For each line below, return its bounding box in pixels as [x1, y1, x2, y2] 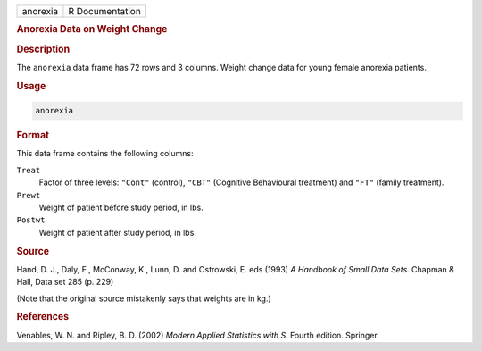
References [16, 311, 70, 323]
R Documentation [68, 5, 142, 17]
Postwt [16, 215, 46, 225]
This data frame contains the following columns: [16, 148, 194, 159]
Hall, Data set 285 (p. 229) [16, 277, 114, 288]
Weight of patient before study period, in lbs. [38, 202, 204, 213]
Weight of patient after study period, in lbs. [38, 227, 196, 238]
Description [16, 43, 71, 55]
